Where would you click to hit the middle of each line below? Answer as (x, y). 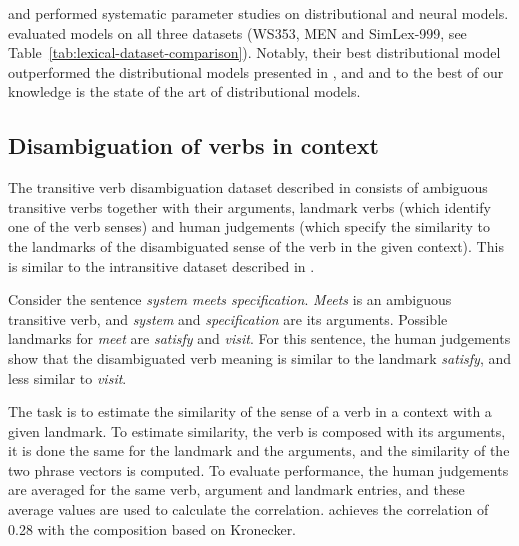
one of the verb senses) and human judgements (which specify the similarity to (249, 226)
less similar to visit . (67, 377)
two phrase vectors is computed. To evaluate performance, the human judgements (258, 469)
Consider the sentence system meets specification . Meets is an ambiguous (230, 299)
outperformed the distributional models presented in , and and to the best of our (256, 71)
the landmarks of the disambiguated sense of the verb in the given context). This (256, 245)
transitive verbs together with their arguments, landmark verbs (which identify (249, 206)
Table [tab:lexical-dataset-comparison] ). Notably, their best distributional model (254, 52)
